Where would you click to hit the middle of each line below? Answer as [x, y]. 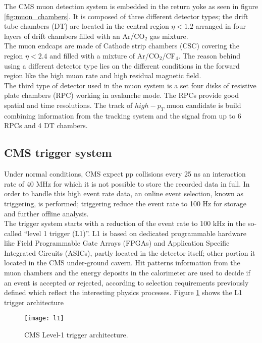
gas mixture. [169, 36]
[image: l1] [44, 319]
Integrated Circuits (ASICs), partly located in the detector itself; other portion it [130, 252]
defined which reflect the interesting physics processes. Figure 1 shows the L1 [123, 292]
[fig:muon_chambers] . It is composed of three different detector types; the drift [126, 16]
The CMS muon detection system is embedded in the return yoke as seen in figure [131, 6]
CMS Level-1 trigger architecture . [76, 335]
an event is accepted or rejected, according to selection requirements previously [126, 282]
